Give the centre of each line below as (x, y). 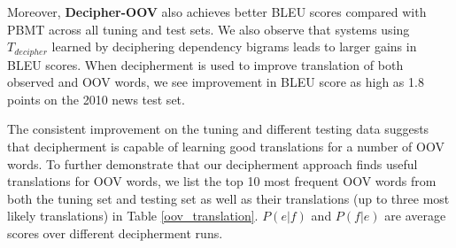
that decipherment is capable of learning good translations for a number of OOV (226, 147)
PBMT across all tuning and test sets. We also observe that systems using (209, 29)
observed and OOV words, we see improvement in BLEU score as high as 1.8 (216, 82)
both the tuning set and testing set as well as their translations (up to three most (228, 198)
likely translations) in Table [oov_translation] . (133, 216)
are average (415, 216)
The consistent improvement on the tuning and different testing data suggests (218, 129)
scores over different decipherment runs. (115, 232)
